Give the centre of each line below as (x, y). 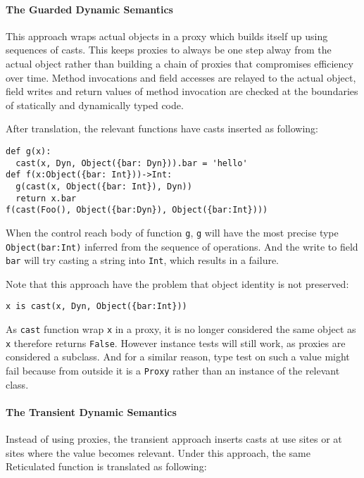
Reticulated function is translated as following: (106, 466)
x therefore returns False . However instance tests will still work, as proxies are (176, 342)
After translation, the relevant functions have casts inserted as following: (162, 128)
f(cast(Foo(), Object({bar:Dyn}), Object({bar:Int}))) (137, 210)
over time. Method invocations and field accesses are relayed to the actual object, (181, 77)
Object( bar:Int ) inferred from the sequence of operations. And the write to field (182, 246)
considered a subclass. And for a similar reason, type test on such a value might (178, 357)
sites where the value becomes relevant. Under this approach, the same (158, 452)
